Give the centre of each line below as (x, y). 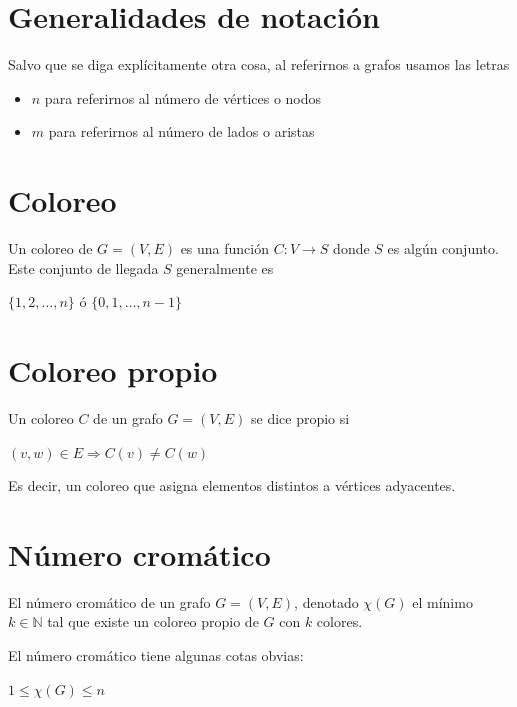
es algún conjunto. (443, 248)
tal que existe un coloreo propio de (153, 621)
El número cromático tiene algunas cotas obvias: (156, 655)
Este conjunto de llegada (83, 267)
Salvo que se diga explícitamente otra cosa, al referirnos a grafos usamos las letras (259, 64)
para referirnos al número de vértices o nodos (183, 97)
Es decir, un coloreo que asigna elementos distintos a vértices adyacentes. (232, 485)
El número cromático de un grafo (109, 601)
